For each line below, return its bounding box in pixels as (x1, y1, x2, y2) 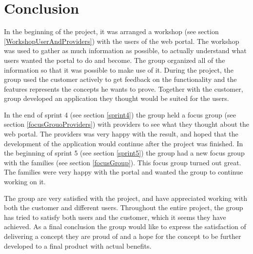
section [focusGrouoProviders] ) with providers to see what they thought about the (4, 119, 249, 129)
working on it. (4, 176, 46, 187)
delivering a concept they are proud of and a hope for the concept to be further (4, 231, 241, 241)
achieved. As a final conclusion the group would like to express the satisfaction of (4, 221, 246, 232)
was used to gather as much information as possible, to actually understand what (4, 45, 247, 56)
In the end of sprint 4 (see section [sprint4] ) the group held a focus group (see (4, 109, 236, 119)
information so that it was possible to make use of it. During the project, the (4, 64, 234, 75)
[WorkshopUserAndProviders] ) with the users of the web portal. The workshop (4, 36, 239, 46)
